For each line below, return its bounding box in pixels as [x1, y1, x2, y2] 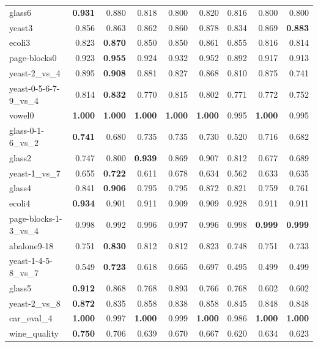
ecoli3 [9, 36, 31, 49]
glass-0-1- [9, 124, 44, 137]
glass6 [9, 5, 31, 18]
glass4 [9, 181, 31, 194]
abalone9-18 [9, 239, 54, 252]
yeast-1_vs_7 [9, 166, 61, 179]
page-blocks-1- [9, 212, 62, 225]
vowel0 [9, 109, 34, 122]
